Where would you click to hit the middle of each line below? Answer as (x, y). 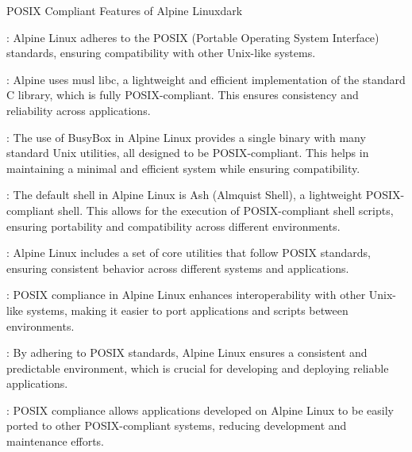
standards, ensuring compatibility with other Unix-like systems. (161, 53)
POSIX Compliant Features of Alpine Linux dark (125, 10)
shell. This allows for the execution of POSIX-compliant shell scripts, (225, 210)
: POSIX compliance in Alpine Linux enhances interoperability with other (186, 295)
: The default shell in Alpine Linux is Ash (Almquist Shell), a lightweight (185, 195)
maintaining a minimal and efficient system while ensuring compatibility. (183, 168)
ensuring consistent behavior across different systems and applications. (178, 268)
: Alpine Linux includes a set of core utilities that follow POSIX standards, (189, 253)
